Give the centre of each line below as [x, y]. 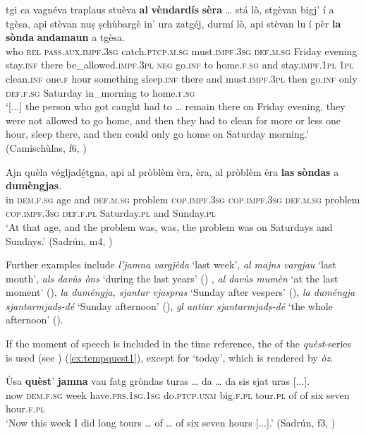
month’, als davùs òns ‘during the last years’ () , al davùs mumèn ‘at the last [172, 278]
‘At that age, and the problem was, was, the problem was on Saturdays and [169, 226]
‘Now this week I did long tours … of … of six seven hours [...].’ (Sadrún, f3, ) [171, 423]
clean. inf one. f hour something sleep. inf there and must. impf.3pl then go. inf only [182, 78]
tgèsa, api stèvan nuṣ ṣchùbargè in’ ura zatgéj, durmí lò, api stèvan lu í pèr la [173, 23]
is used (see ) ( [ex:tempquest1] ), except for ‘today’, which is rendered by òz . [170, 357]
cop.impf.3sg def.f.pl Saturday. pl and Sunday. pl [111, 213]
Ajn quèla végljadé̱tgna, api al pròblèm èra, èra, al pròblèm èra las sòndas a [172, 171]
